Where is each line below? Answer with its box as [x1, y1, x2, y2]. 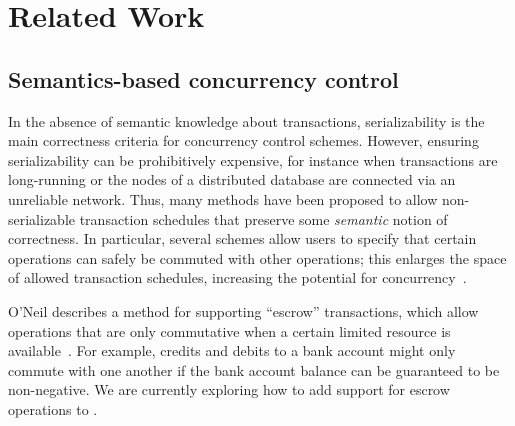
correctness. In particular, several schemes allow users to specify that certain [8, 228, 477, 249]
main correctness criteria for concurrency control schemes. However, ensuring [8, 130, 479, 151]
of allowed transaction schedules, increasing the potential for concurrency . [8, 267, 467, 288]
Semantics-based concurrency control [8, 63, 399, 94]
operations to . [8, 398, 98, 419]
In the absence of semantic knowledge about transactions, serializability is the [8, 110, 485, 131]
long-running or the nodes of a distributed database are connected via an [8, 169, 456, 190]
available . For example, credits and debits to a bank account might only [8, 340, 456, 361]
